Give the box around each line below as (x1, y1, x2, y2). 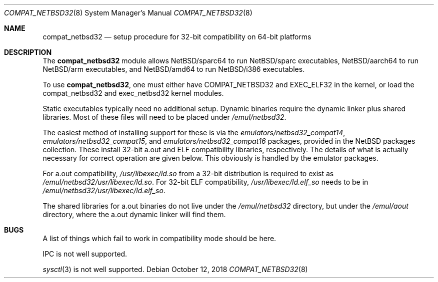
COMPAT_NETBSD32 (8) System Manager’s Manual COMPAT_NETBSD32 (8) (4, 8, 252, 17)
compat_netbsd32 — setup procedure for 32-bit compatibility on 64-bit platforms (42, 32, 311, 41)
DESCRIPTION (4, 48, 52, 56)
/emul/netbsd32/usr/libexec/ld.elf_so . (42, 186, 165, 195)
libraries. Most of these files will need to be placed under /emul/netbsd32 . (42, 113, 286, 121)
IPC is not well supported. (42, 250, 127, 258)
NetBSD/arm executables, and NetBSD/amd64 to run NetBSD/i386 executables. (42, 65, 305, 73)
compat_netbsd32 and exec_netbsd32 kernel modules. (42, 89, 224, 97)
